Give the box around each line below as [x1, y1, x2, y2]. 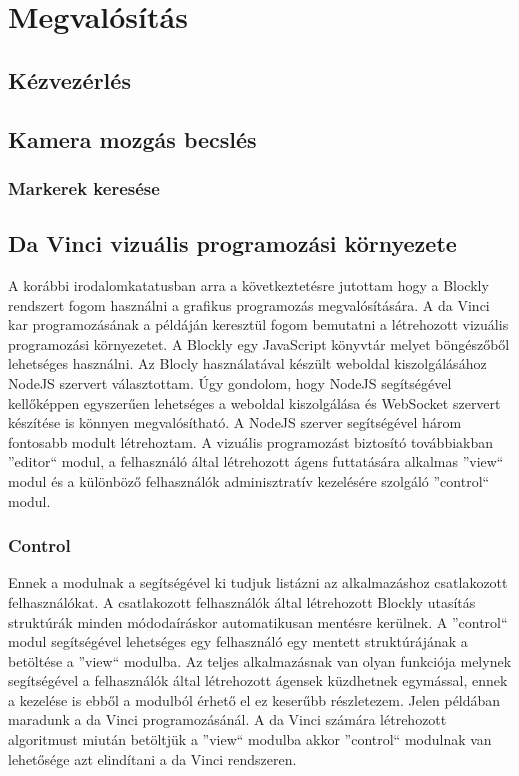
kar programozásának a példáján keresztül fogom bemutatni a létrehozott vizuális [8, 314, 509, 335]
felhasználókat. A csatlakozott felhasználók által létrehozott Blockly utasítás [8, 591, 476, 612]
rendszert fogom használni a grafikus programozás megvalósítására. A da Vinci [8, 294, 490, 315]
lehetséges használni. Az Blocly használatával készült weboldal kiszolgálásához [8, 353, 487, 374]
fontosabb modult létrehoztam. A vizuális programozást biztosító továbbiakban [8, 431, 494, 452]
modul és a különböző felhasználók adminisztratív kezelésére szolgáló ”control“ [8, 470, 490, 491]
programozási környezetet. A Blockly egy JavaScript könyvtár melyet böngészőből [8, 333, 510, 354]
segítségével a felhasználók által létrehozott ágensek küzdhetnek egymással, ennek [8, 670, 508, 691]
